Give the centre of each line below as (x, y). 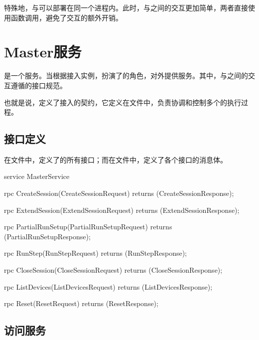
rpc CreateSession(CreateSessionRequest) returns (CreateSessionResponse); (119, 193)
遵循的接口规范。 (39, 85)
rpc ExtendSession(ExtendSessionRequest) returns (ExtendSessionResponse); (122, 210)
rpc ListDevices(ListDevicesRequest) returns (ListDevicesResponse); (108, 286)
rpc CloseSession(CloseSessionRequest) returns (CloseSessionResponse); (113, 270)
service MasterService (37, 176)
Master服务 (43, 52)
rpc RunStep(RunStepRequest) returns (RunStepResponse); (95, 253)
